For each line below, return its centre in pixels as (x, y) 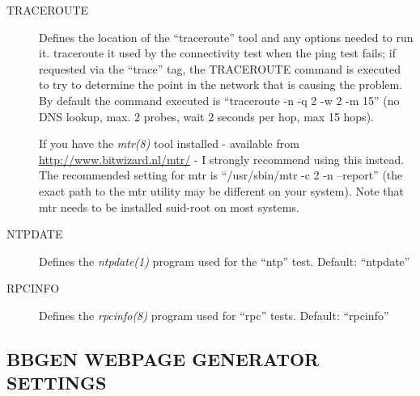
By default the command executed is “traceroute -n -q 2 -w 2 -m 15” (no (219, 100)
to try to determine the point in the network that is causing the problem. (221, 84)
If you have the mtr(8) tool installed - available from (169, 143)
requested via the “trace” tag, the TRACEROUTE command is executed (220, 68)
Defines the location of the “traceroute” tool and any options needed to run (226, 37)
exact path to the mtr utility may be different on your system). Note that (221, 190)
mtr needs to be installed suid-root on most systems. (169, 206)
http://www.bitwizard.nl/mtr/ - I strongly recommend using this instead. (222, 159)
